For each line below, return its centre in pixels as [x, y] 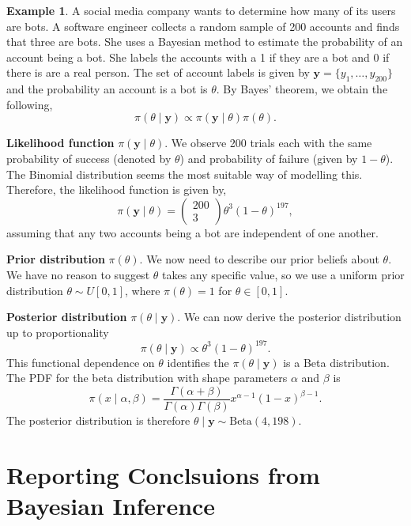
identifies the [198, 362]
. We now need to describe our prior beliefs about [259, 259]
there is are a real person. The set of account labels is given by [158, 72]
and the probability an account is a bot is [107, 89]
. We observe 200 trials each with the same [268, 143]
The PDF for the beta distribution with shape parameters [147, 378]
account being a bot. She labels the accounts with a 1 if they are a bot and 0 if [198, 57]
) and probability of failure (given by [269, 158]
